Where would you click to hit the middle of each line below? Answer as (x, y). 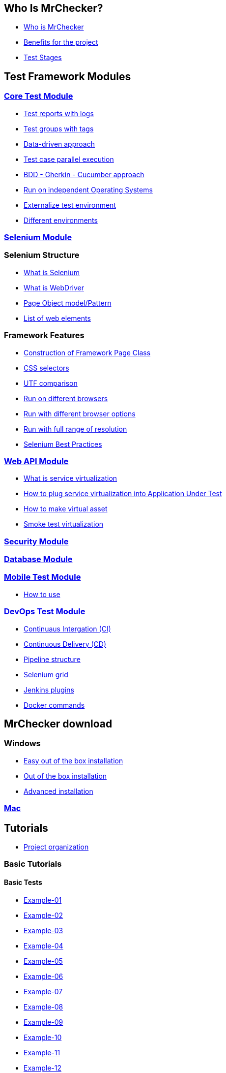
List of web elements (57, 318)
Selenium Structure (42, 255)
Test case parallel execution (69, 159)
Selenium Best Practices (63, 444)
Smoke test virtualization (64, 524)
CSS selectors (46, 368)
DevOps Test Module (45, 612)
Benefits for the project (61, 42)
